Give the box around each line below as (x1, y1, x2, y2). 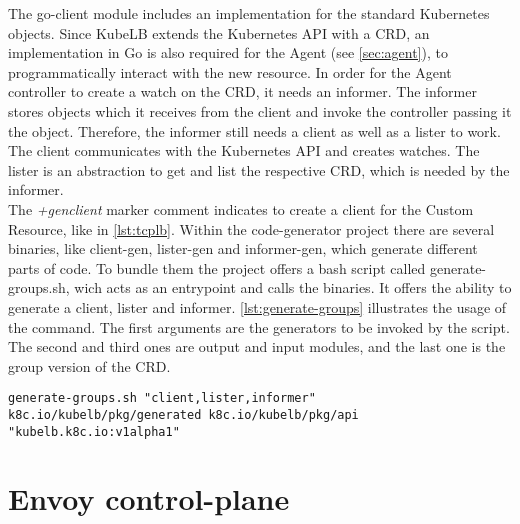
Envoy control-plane (8, 478, 290, 519)
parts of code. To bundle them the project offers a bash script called (8, 257, 426, 278)
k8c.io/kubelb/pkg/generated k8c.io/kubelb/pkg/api (8, 407, 359, 422)
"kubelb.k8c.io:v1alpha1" (8, 424, 180, 439)
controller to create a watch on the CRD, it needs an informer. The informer (8, 81, 477, 102)
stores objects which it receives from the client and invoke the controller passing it (8, 100, 512, 121)
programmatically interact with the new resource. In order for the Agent (8, 61, 452, 82)
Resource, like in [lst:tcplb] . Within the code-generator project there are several (8, 218, 495, 239)
